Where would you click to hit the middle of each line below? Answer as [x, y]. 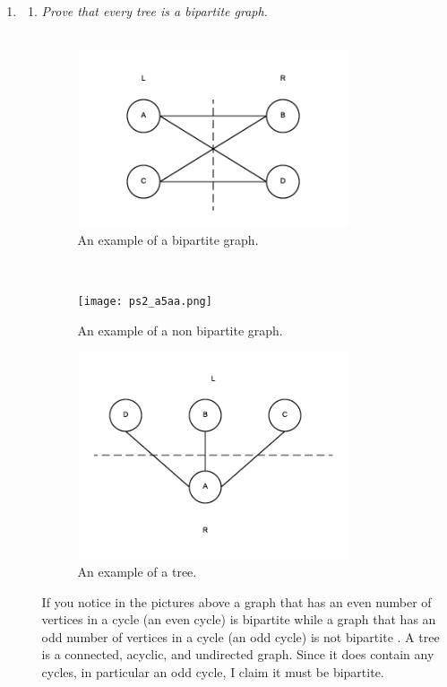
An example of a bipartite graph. [168, 239]
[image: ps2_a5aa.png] [145, 301]
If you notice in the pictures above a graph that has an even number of [236, 601]
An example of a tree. [137, 571]
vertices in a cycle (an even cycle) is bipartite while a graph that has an [239, 619]
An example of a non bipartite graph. [180, 330]
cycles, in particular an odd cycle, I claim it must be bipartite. [213, 671]
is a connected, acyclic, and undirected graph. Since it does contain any [238, 654]
